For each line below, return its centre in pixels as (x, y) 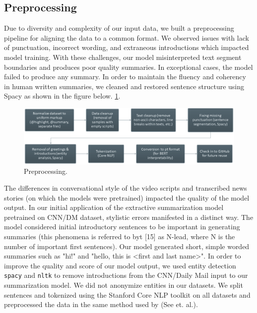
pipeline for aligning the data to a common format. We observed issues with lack (127, 37)
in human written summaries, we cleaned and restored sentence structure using (124, 86)
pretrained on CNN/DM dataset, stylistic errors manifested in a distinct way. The (129, 217)
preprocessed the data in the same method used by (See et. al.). (101, 304)
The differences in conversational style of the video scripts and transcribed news (126, 188)
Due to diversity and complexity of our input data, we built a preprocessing (119, 28)
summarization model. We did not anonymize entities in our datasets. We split (124, 285)
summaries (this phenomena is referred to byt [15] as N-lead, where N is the (120, 236)
